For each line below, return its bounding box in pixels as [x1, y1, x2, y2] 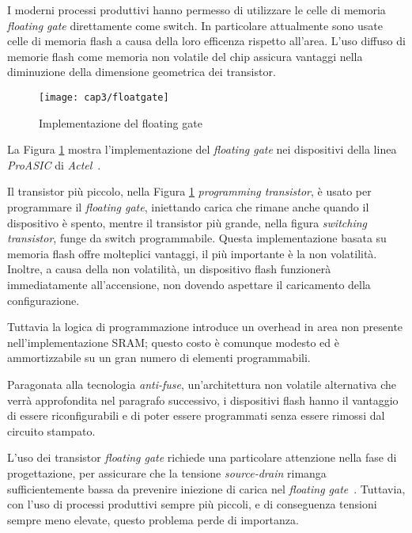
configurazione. [7, 291, 80, 308]
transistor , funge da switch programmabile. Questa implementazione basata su [7, 230, 387, 246]
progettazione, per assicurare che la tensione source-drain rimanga [7, 464, 327, 481]
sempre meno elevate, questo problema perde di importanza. [7, 511, 299, 527]
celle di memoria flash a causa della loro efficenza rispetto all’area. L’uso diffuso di [7, 32, 406, 49]
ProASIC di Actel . [7, 156, 101, 173]
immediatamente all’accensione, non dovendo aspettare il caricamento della [7, 276, 371, 292]
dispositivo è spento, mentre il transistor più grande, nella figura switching [7, 214, 368, 230]
